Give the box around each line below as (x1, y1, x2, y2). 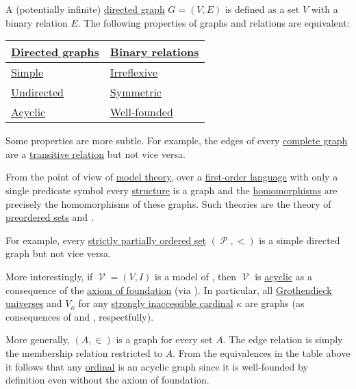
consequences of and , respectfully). (5, 309, 154, 323)
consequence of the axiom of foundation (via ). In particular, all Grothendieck (5, 282, 332, 297)
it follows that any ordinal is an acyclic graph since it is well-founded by (5, 359, 308, 373)
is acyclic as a (255, 269, 312, 283)
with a (311, 2, 338, 16)
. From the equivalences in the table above (173, 345, 351, 360)
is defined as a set (225, 2, 300, 16)
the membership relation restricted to (5, 345, 162, 360)
